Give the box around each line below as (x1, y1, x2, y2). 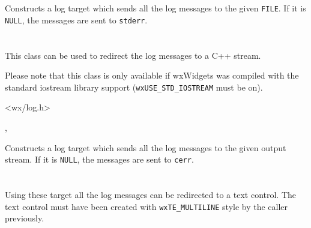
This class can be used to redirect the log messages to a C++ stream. (5, 49, 261, 61)
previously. (5, 212, 44, 224)
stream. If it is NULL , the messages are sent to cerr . (5, 153, 194, 166)
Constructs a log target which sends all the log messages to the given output (5, 141, 286, 154)
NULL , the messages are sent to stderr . (5, 13, 148, 26)
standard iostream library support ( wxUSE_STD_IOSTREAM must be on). (5, 80, 263, 93)
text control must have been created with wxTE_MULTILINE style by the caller (5, 200, 288, 212)
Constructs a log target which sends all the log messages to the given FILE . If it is (5, 2, 306, 14)
